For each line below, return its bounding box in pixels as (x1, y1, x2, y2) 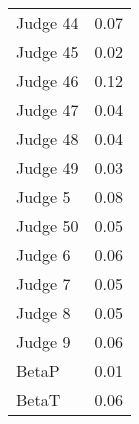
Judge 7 (16, 272, 71, 295)
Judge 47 (16, 98, 79, 121)
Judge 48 (16, 127, 79, 150)
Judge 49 (16, 156, 79, 179)
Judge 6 (16, 243, 71, 266)
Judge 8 (16, 301, 71, 324)
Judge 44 (16, 11, 79, 34)
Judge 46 (16, 69, 79, 92)
